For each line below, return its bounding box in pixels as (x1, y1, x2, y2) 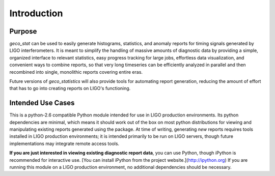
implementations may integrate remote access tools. (9, 140, 120, 146)
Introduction (9, 8, 63, 19)
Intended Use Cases (9, 99, 75, 107)
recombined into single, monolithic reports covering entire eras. (9, 69, 143, 75)
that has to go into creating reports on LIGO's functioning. (9, 85, 131, 92)
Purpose (9, 27, 37, 36)
